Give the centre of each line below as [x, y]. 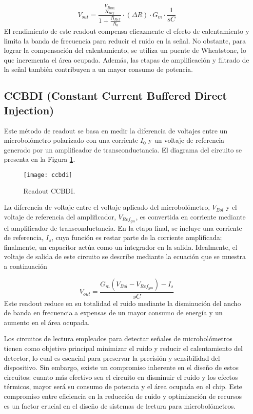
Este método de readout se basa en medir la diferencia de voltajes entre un [116, 130]
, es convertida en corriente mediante [191, 216]
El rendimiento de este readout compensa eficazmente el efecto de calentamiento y [127, 31]
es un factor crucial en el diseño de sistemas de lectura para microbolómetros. [120, 405]
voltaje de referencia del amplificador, [60, 216]
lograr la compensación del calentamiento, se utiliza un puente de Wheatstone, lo [125, 50]
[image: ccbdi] [48, 175]
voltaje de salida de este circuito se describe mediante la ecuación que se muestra [125, 256]
